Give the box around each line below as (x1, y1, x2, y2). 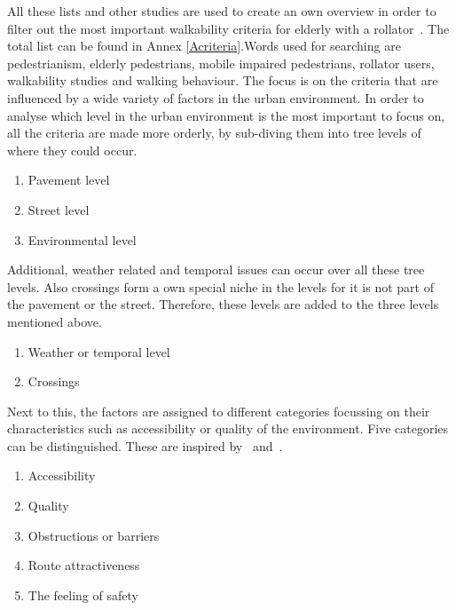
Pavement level (28, 170, 110, 189)
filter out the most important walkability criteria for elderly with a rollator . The (7, 19, 450, 37)
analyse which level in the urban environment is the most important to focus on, (7, 106, 445, 124)
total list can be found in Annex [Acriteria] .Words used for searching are (7, 36, 401, 55)
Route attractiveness (28, 556, 140, 574)
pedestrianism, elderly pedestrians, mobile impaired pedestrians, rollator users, (7, 53, 435, 72)
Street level (28, 200, 90, 218)
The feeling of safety (28, 585, 138, 604)
